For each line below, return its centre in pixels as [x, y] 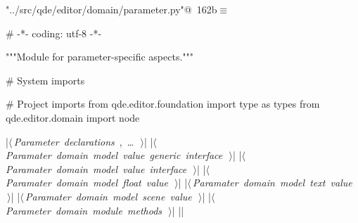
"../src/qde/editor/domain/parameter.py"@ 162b [111, 9]
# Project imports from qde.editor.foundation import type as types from [163, 104]
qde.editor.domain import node [73, 117]
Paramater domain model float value [87, 183]
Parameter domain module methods [84, 210]
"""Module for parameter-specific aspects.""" [100, 57]
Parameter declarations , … [74, 141]
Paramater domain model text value [273, 183]
